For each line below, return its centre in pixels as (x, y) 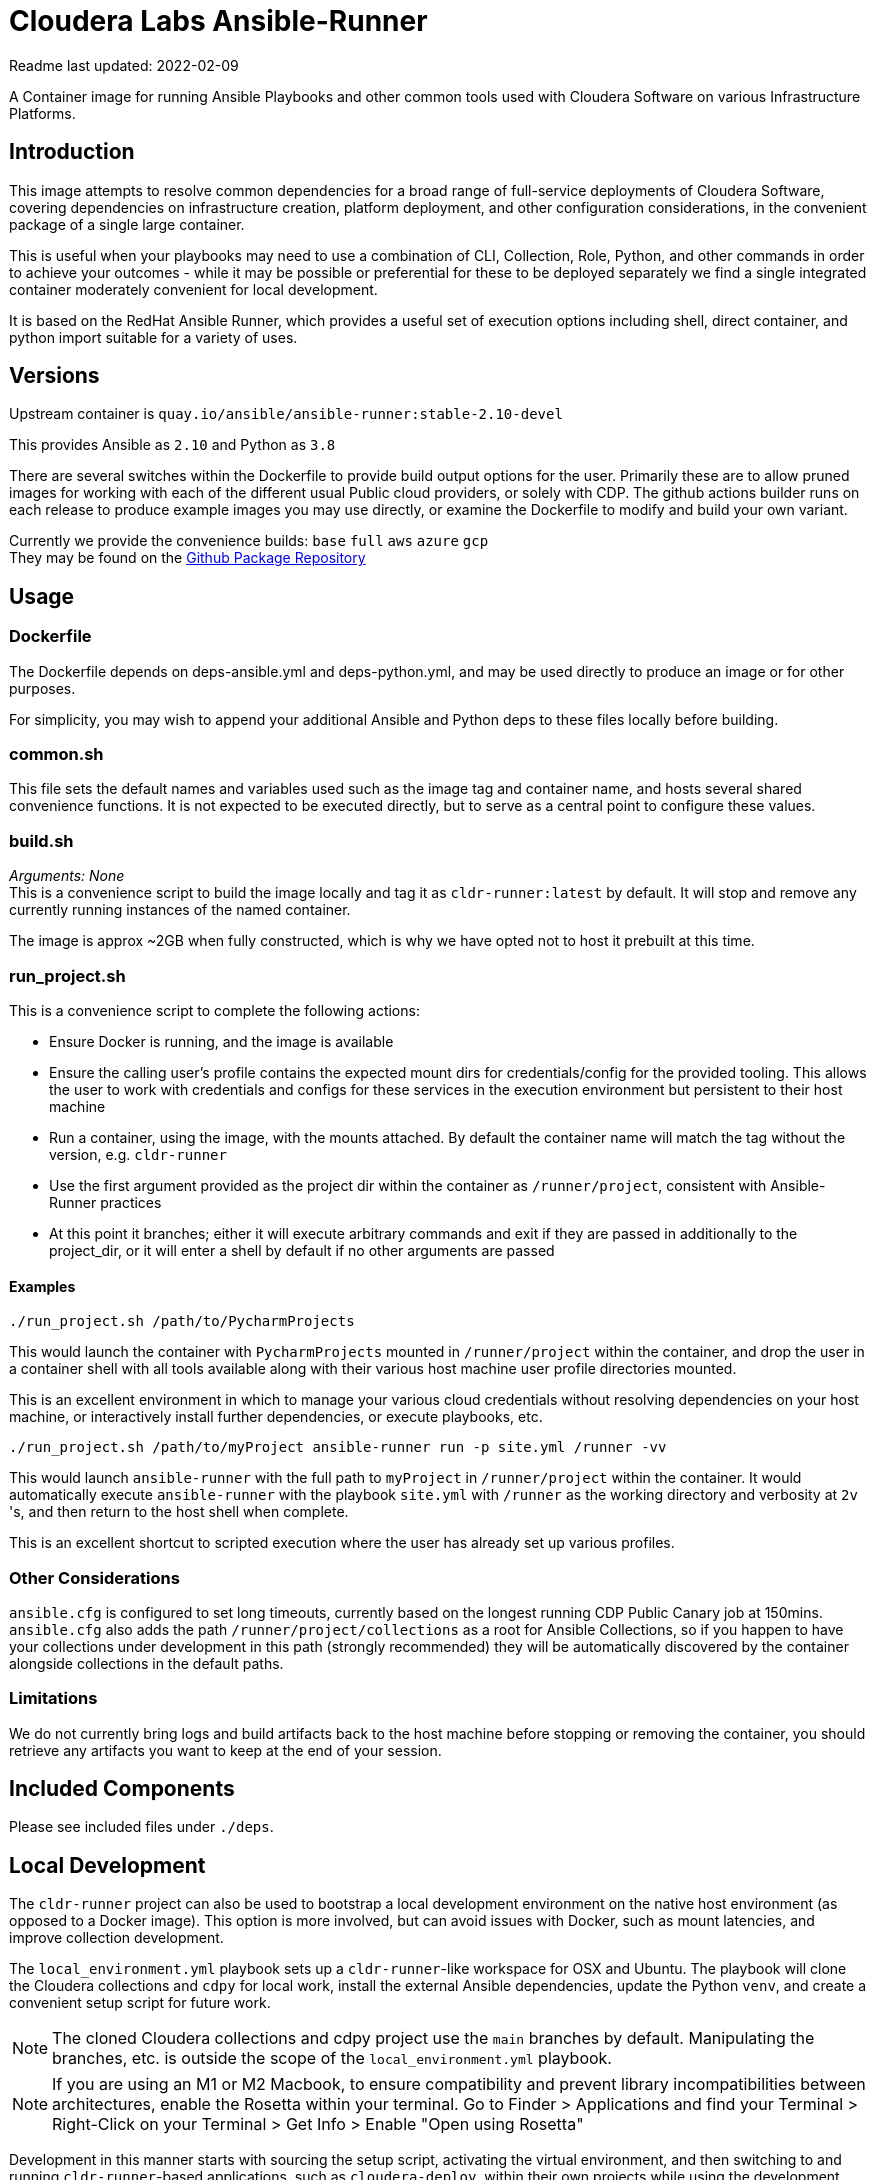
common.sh (56, 754)
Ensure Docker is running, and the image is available (221, 1041)
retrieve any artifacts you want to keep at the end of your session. (225, 1750)
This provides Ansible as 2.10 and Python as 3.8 (172, 445)
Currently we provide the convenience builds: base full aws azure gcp (249, 541)
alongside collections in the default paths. (146, 1663)
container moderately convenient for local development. (193, 289)
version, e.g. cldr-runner (138, 1154)
